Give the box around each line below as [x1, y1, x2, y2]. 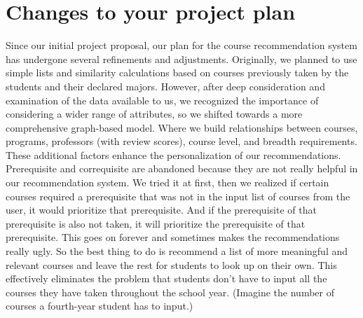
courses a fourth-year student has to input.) [6, 298, 193, 313]
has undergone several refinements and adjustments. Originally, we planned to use [6, 51, 357, 66]
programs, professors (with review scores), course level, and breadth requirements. [6, 134, 357, 148]
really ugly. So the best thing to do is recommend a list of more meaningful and [6, 244, 348, 258]
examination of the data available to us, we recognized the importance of [6, 92, 319, 107]
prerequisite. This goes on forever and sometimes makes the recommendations [6, 230, 340, 244]
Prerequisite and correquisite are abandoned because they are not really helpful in [6, 161, 358, 176]
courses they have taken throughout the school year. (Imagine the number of [6, 284, 334, 299]
